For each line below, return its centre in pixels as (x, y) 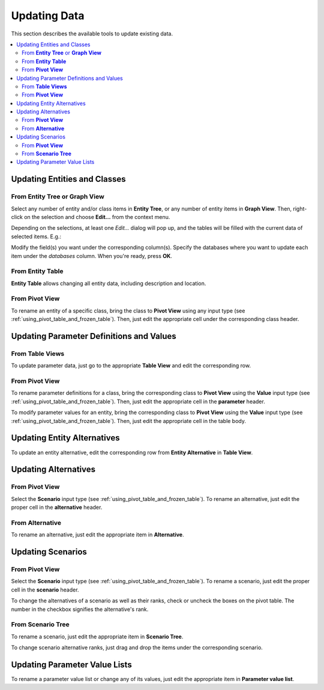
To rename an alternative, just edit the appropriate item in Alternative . (97, 535)
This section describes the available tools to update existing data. (92, 34)
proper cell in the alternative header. (57, 508)
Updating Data (48, 16)
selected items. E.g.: (36, 236)
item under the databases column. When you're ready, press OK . (91, 256)
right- (300, 208)
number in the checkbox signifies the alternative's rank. (80, 609)
